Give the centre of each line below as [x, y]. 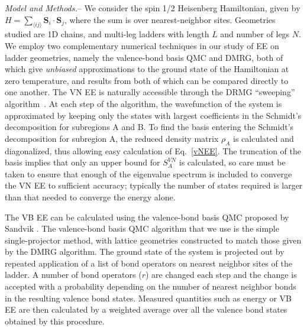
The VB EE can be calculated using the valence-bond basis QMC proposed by [147, 217]
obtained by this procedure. [55, 321]
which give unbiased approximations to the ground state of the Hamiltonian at [147, 69]
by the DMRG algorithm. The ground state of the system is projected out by [145, 252]
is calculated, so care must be [232, 162]
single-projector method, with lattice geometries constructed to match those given [153, 240]
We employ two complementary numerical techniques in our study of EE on [142, 45]
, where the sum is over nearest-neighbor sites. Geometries [170, 19]
